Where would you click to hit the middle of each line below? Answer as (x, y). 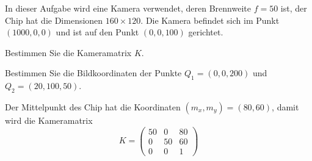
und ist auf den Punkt (97, 32)
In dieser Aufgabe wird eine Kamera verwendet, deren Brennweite (128, 8)
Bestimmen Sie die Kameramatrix (68, 52)
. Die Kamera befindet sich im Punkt (210, 20)
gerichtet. (206, 32)
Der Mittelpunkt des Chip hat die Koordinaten (93, 106)
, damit (285, 106)
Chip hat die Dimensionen (54, 20)
